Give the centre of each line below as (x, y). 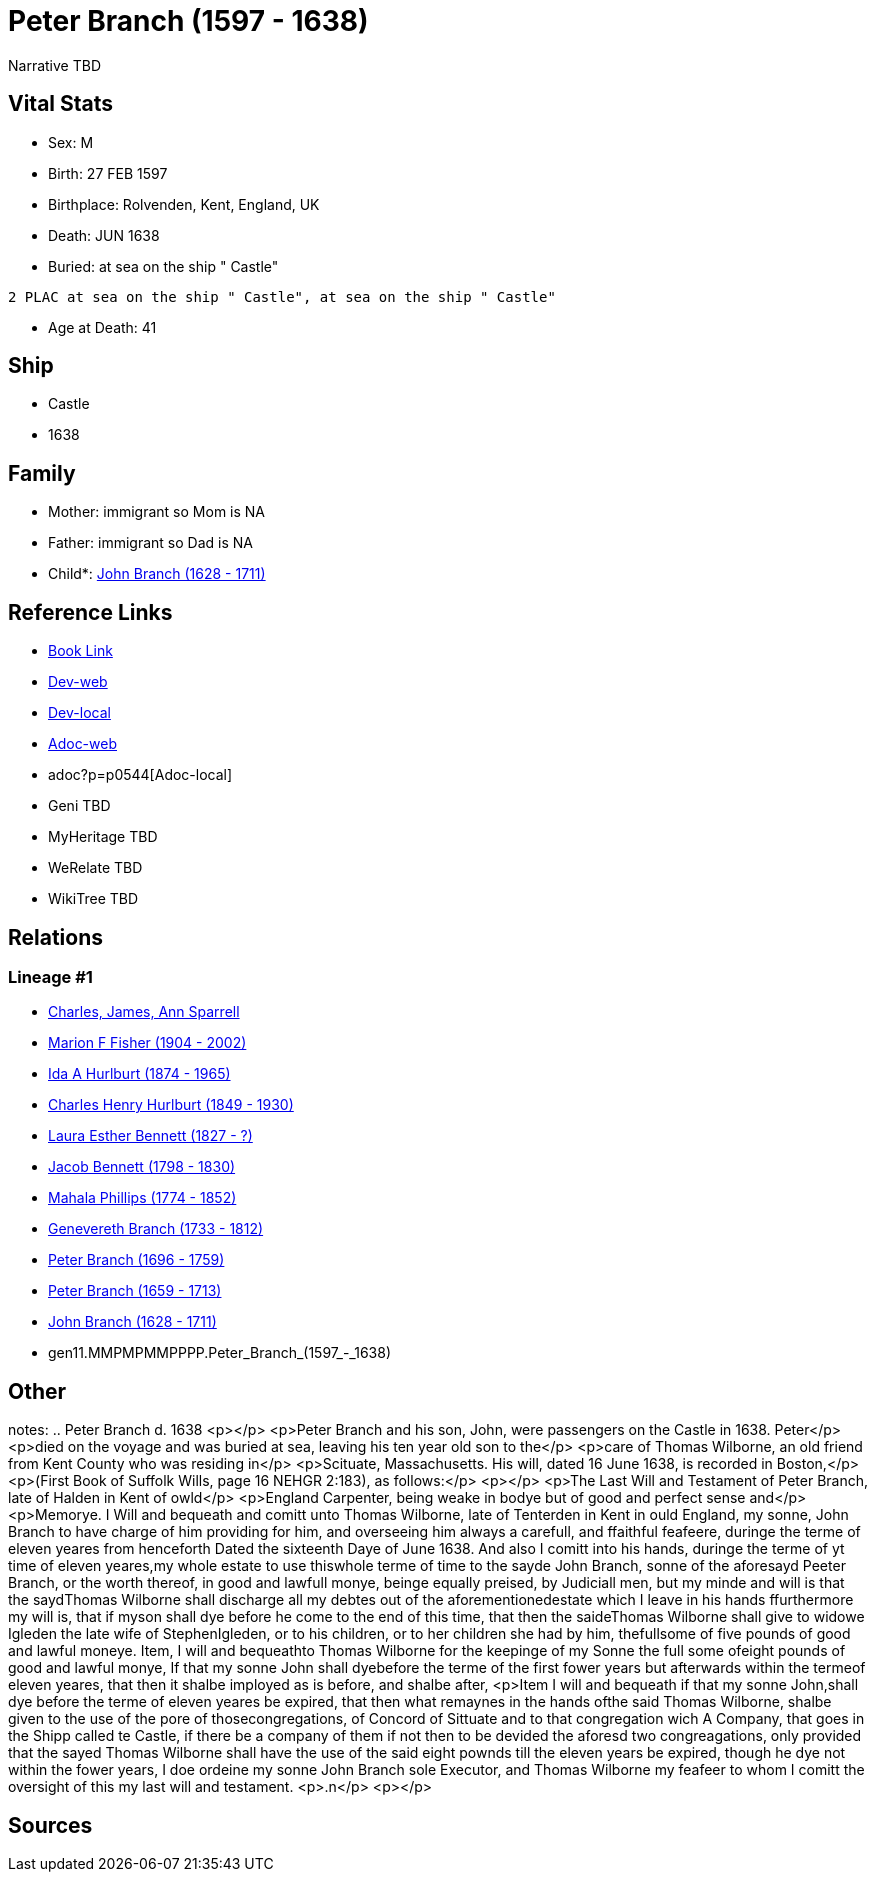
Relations (56, 937)
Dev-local (79, 713)
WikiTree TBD (93, 899)
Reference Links (90, 612)
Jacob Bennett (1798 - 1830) (142, 1167)
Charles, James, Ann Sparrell (144, 1012)
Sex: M (71, 142)
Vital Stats (61, 104)
